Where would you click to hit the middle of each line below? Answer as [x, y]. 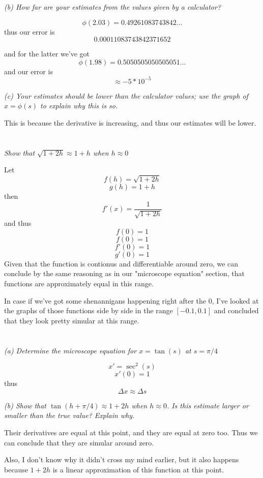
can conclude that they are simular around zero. [79, 442]
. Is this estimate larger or [208, 405]
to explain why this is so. [79, 106]
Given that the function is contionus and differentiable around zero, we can [121, 263]
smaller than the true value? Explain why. [69, 415]
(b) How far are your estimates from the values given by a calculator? [113, 7]
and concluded [236, 310]
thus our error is [30, 31]
